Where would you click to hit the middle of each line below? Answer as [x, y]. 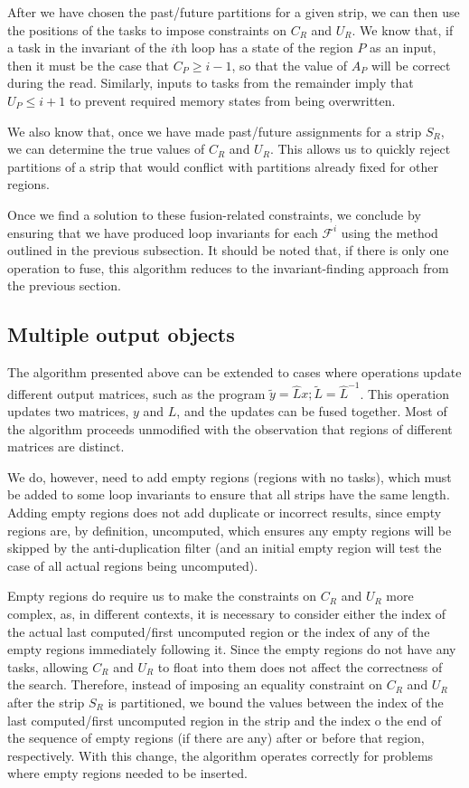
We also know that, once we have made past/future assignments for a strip [215, 131]
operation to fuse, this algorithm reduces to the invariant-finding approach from [228, 267]
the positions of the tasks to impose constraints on [147, 29]
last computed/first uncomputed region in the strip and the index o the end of [225, 720]
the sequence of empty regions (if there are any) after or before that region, [216, 738]
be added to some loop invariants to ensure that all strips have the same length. [229, 494]
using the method [389, 232]
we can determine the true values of [106, 149]
